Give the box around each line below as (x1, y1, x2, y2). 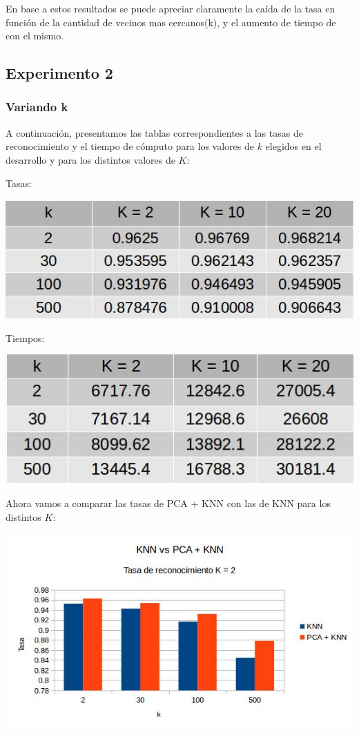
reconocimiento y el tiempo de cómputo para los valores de (6, 139, 254, 153)
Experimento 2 (6, 62, 113, 84)
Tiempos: (6, 330, 45, 345)
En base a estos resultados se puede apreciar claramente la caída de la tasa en (6, 1, 336, 15)
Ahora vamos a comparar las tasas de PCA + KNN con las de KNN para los (6, 496, 331, 510)
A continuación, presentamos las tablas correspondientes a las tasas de (6, 125, 303, 140)
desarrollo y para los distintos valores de (6, 152, 175, 166)
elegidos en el (265, 139, 322, 153)
